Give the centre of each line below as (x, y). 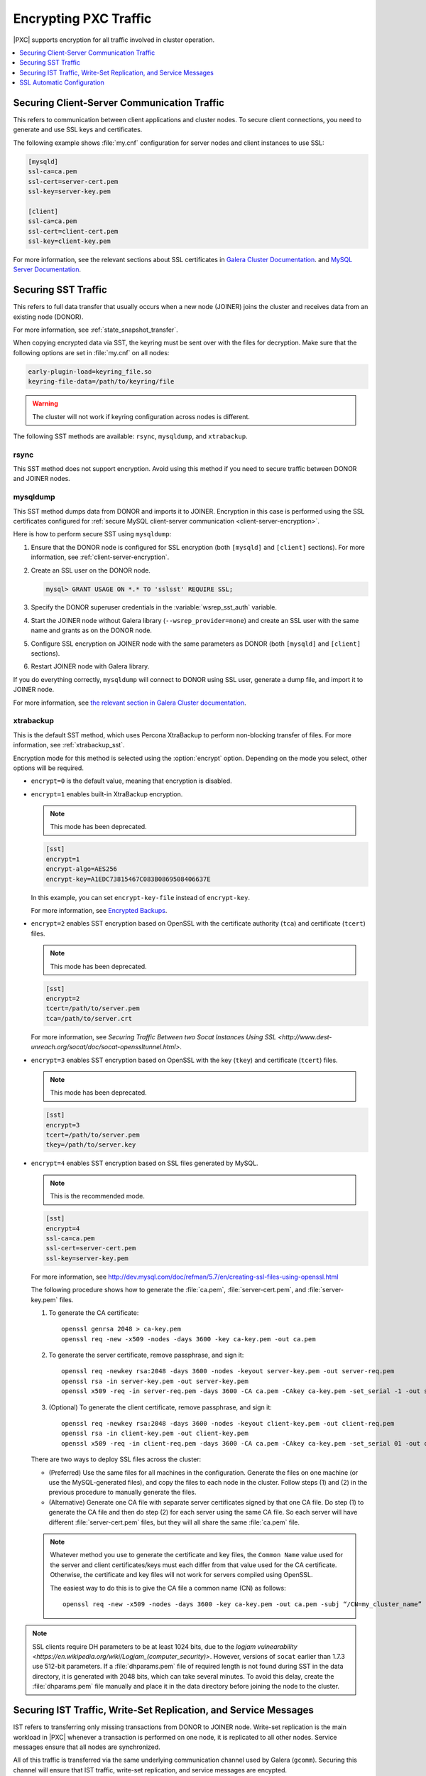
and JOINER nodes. (42, 479)
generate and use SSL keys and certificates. (78, 130)
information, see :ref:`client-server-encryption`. (100, 557)
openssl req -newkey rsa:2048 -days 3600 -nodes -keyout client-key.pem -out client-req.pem (228, 1424)
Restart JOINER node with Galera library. (90, 666)
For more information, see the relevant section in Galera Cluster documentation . (130, 703)
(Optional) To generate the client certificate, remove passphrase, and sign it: (160, 1407)
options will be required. (49, 768)
